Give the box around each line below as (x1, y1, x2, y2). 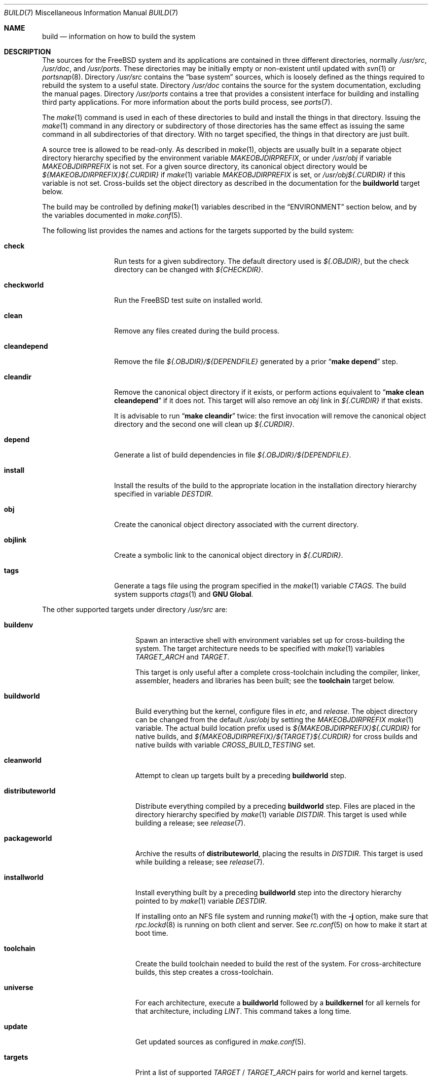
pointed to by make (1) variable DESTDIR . (135, 897, 267, 905)
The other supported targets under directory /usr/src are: (42, 605, 228, 614)
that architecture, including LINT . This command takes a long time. (135, 1007, 352, 1015)
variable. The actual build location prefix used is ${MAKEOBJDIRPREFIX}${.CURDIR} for (135, 724, 421, 732)
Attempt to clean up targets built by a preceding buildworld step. (135, 771, 347, 780)
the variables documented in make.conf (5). (42, 211, 182, 219)
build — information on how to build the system (42, 32, 196, 41)
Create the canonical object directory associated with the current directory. (114, 520, 359, 529)
